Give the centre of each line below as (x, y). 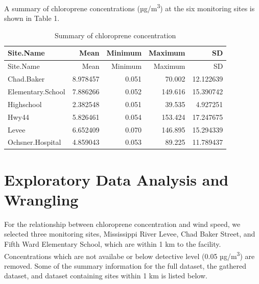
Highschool (25, 104)
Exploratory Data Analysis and (116, 179)
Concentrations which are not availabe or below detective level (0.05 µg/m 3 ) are (129, 255)
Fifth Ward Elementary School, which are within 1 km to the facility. (113, 243)
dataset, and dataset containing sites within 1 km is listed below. (106, 276)
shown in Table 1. (32, 18)
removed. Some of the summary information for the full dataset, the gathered (125, 265)
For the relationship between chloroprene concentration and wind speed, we (122, 224)
